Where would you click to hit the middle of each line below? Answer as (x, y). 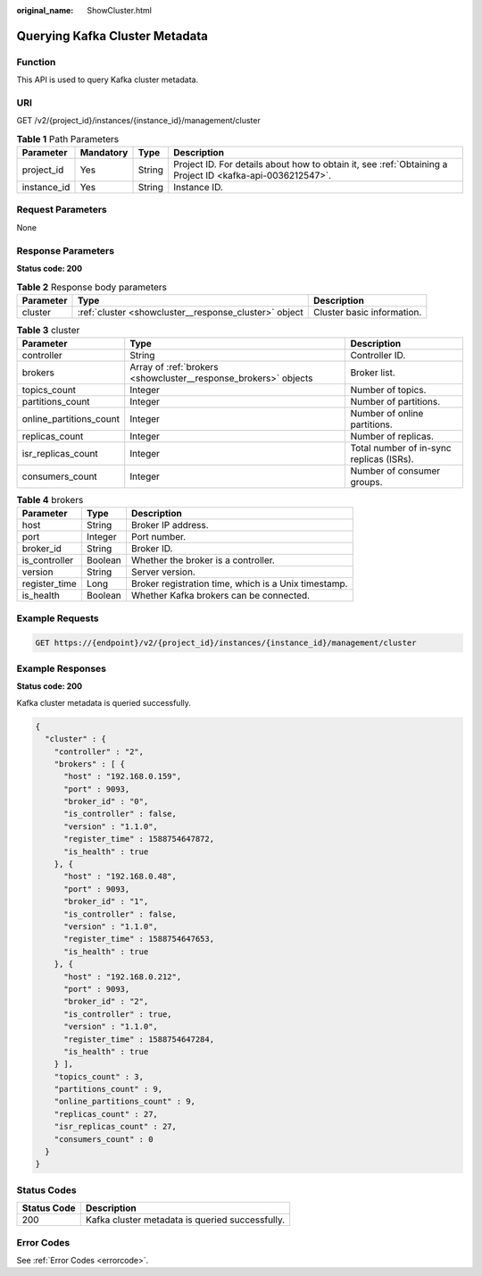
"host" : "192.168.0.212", (123, 977)
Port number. (158, 537)
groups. (366, 483)
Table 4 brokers (50, 500)
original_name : (45, 10)
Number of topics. (388, 390)
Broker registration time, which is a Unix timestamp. (239, 583)
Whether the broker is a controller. (203, 560)
